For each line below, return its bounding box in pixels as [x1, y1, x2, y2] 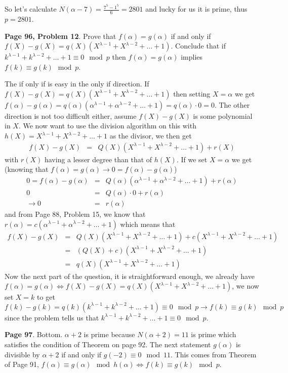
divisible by [5, 349, 40, 359]
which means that [120, 218, 176, 229]
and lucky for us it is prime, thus [145, 4, 248, 14]
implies [181, 52, 203, 62]
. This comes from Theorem [171, 349, 257, 359]
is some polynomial [193, 110, 253, 121]
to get [37, 292, 55, 302]
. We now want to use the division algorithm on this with [18, 120, 196, 131]
